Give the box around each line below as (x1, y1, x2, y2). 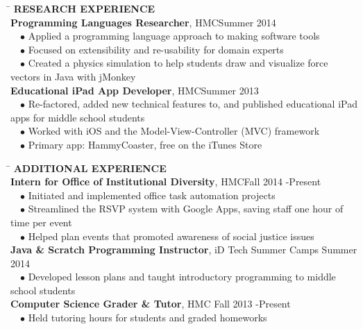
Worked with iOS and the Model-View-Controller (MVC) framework (28, 124, 320, 138)
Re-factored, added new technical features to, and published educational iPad (28, 96, 357, 111)
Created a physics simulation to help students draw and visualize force (28, 56, 328, 70)
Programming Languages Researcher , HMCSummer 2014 (10, 15, 276, 29)
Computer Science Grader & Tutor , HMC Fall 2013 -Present (10, 296, 291, 311)
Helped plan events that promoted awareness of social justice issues (28, 228, 314, 243)
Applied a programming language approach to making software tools (28, 28, 320, 43)
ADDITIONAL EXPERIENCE (13, 160, 167, 175)
